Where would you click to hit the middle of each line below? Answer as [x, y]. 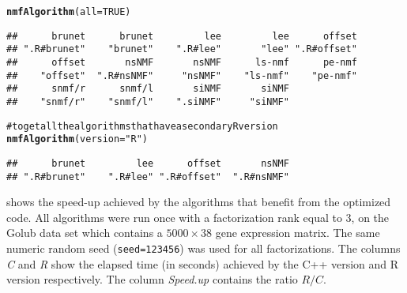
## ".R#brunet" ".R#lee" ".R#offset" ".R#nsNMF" [148, 177]
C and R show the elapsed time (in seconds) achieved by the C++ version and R [203, 263]
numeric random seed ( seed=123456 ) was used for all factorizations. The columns [203, 248]
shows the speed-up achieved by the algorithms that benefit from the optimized [199, 202]
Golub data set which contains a [85, 233]
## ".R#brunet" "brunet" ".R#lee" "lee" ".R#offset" [182, 49]
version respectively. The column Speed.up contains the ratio [152, 279]
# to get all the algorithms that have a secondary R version [142, 126]
